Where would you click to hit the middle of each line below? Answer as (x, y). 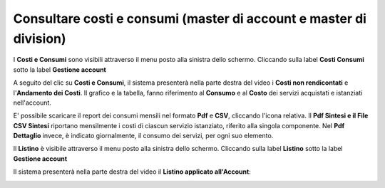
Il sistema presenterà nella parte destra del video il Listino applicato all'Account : (132, 172)
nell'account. (32, 103)
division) (40, 38)
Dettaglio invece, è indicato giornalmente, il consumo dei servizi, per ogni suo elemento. (143, 136)
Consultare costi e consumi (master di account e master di (190, 19)
